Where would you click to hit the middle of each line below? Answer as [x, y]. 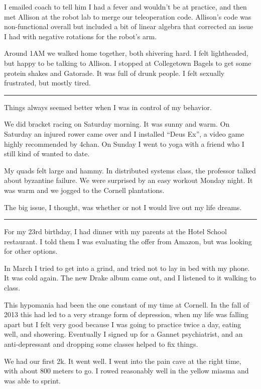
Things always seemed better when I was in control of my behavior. [108, 107]
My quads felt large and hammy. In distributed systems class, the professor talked [130, 170]
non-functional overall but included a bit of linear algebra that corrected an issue [129, 26]
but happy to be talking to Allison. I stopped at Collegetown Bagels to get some [128, 63]
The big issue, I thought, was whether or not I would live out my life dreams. [123, 207]
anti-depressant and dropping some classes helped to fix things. [101, 344]
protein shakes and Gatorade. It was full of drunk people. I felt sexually [114, 73]
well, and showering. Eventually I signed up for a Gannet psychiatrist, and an [123, 334]
